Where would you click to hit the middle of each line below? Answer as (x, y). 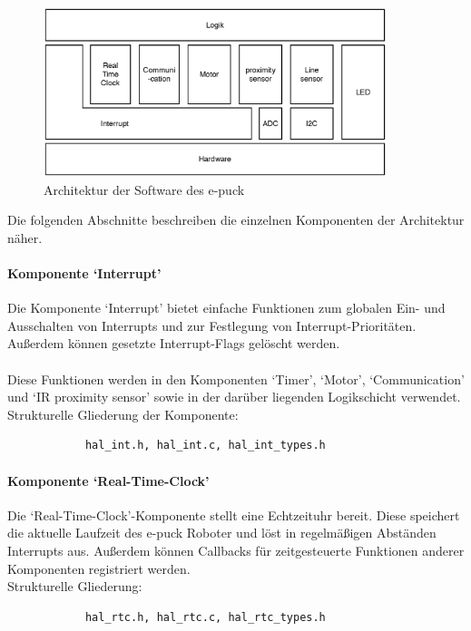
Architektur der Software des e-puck (144, 189)
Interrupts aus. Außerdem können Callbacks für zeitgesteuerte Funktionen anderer (236, 551)
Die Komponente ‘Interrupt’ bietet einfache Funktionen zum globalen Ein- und (226, 308)
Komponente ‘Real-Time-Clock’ (108, 480)
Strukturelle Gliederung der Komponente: (123, 414)
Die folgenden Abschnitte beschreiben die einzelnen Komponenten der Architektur (236, 220)
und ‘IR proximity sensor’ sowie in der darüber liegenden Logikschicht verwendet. (234, 397)
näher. (25, 237)
